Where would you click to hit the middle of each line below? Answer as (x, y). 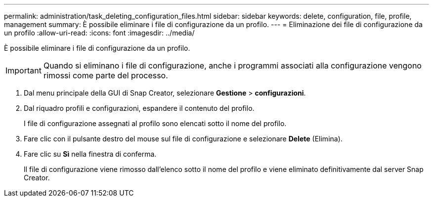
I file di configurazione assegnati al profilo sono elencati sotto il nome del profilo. (155, 123)
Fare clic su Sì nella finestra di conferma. (90, 154)
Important (23, 70)
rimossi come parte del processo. (106, 75)
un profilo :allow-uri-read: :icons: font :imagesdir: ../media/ (99, 33)
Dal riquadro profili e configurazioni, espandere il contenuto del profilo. (139, 108)
